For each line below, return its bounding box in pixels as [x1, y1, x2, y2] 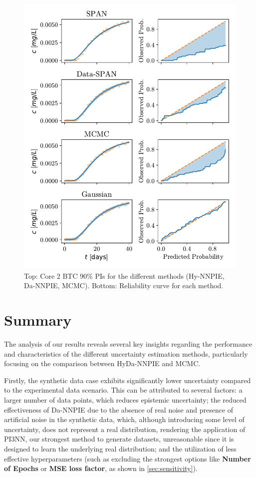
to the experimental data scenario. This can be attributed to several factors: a [4, 385, 243, 395]
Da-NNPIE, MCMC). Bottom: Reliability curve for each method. [24, 280, 224, 291]
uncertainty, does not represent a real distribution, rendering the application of [4, 424, 246, 434]
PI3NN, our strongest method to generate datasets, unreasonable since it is [4, 434, 234, 444]
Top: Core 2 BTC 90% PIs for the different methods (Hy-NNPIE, [24, 270, 225, 281]
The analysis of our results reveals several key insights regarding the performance [4, 339, 253, 349]
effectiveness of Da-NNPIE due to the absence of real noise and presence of [4, 404, 234, 415]
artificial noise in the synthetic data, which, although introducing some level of [4, 414, 245, 425]
